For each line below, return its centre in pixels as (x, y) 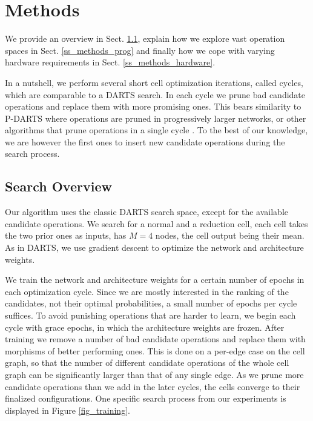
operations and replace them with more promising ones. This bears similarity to (153, 106)
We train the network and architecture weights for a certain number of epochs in (155, 280)
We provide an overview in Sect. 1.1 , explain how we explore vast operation (145, 38)
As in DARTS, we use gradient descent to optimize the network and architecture (154, 247)
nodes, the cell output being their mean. (230, 235)
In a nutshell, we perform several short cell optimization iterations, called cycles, (154, 82)
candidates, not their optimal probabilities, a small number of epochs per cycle (151, 303)
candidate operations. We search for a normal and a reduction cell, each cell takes (156, 223)
